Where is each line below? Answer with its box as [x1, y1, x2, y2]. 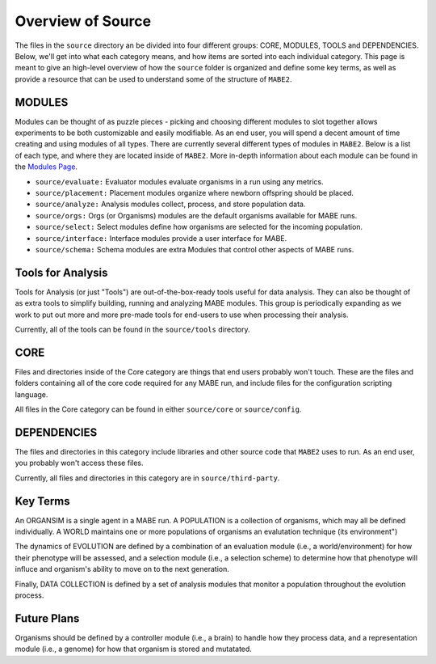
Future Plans [15, 611, 80, 625]
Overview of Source [15, 12, 152, 30]
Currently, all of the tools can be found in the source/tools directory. [15, 324, 250, 334]
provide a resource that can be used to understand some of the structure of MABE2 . [15, 74, 292, 84]
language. [15, 389, 48, 400]
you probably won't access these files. [15, 458, 144, 468]
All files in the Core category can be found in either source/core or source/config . [15, 404, 302, 414]
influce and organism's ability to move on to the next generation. [15, 565, 229, 574]
